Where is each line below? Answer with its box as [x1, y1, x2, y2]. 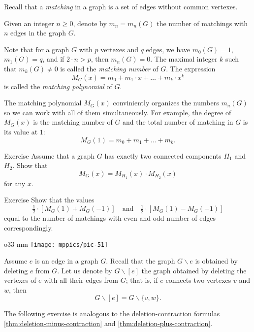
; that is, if [126, 275, 158, 285]
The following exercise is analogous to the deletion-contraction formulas [4, 308, 220, 319]
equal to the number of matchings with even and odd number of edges [4, 213, 216, 223]
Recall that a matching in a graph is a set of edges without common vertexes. [4, 1, 238, 11]
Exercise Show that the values [4, 195, 95, 205]
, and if [42, 54, 64, 64]
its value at [4, 127, 38, 137]
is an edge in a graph [35, 256, 98, 266]
